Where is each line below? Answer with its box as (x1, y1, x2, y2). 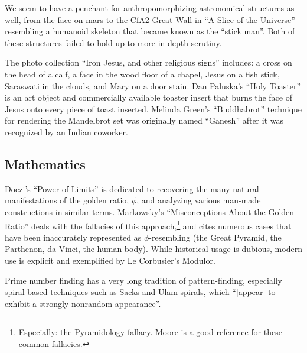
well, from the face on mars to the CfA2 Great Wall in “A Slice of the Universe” (5, 13, 295, 25)
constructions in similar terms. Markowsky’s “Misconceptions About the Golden (5, 205, 295, 218)
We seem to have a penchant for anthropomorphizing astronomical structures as (5, 2, 295, 14)
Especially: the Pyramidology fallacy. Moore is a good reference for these (18, 326, 282, 338)
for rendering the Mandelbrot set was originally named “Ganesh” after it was (5, 114, 283, 127)
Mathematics (5, 154, 86, 173)
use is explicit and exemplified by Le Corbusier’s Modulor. (5, 254, 215, 266)
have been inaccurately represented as (5, 231, 142, 243)
